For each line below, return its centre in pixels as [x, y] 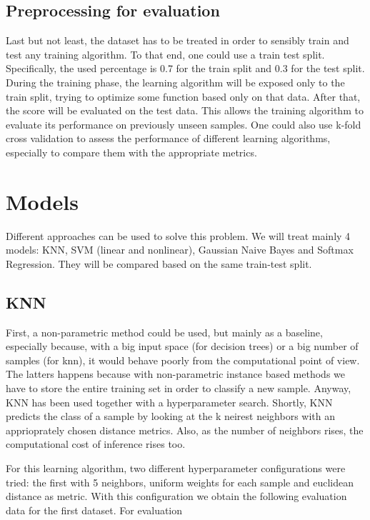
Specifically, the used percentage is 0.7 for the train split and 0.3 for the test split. [185, 68]
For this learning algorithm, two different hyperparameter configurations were [176, 468]
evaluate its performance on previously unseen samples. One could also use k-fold [184, 124]
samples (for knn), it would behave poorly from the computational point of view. [183, 360]
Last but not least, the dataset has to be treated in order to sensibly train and [177, 40]
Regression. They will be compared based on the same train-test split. [159, 263]
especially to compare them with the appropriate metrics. [131, 152]
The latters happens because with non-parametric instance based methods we [175, 374]
